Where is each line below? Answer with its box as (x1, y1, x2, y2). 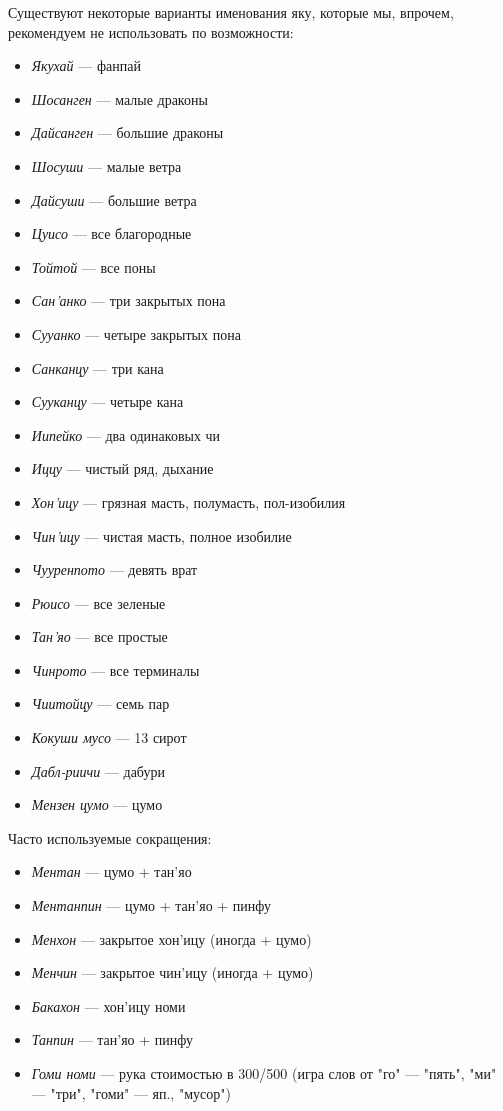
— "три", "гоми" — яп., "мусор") (31, 1082, 231, 1103)
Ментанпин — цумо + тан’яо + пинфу (31, 895, 272, 916)
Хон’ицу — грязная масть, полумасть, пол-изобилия (31, 491, 346, 512)
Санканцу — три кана (31, 357, 164, 378)
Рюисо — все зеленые (31, 592, 166, 613)
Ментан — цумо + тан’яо (31, 861, 192, 882)
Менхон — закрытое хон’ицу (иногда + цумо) (31, 928, 312, 949)
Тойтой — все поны (31, 256, 156, 277)
